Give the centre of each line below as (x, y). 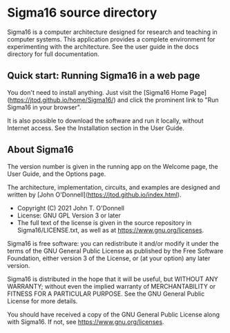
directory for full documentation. (53, 54)
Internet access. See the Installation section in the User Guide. (96, 128)
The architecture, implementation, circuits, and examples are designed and (114, 187)
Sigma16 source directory (82, 13)
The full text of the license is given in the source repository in (104, 222)
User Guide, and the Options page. (57, 174)
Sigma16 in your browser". (44, 107)
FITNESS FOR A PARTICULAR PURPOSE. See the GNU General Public (106, 294)
